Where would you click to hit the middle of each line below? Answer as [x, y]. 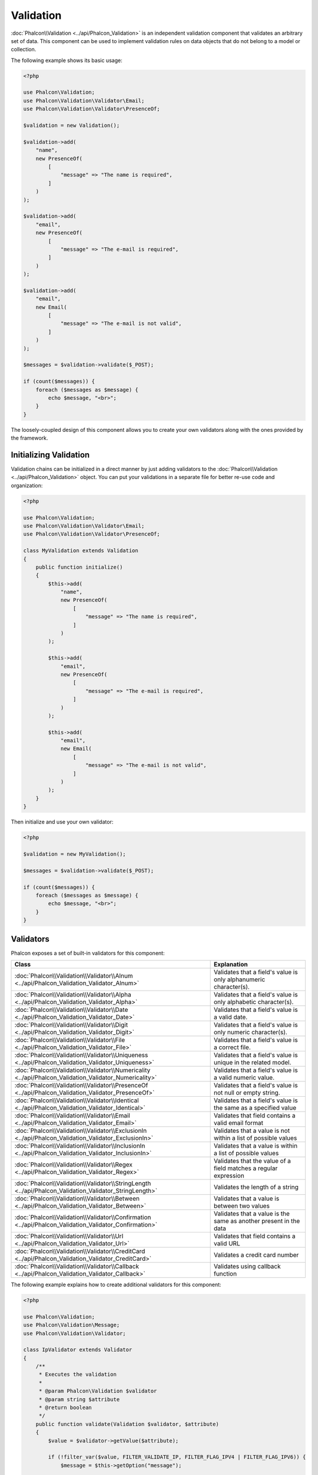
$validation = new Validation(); [72, 126]
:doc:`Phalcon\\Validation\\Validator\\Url [69, 1236]
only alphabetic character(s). [254, 1002]
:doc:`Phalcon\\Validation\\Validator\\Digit [71, 1025]
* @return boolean [65, 1408]
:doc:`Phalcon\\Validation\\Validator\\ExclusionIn [81, 1130]
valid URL [227, 1243]
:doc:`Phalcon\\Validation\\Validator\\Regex [73, 1164]
